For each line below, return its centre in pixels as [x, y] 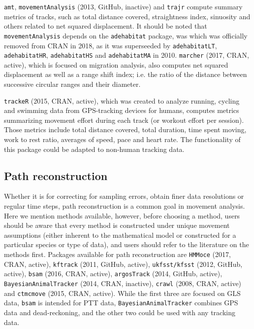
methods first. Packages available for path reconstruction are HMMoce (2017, [117, 254]
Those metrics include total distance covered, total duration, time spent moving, [125, 129]
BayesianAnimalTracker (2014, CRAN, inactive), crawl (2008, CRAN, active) [123, 283]
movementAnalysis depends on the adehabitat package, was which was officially [126, 35]
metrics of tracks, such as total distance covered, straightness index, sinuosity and [127, 16]
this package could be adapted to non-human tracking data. [94, 149]
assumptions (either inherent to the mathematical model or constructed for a [120, 235]
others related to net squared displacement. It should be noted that [106, 26]
